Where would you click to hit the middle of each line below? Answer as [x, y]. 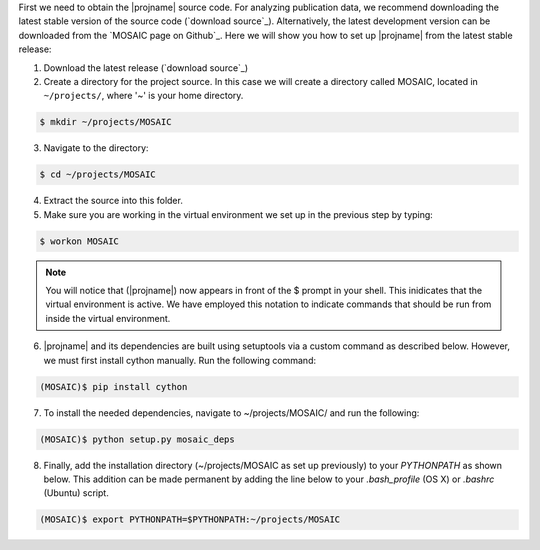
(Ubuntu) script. [76, 493]
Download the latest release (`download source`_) [146, 67]
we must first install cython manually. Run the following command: [180, 360]
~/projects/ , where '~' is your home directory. [143, 96]
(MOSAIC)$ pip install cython [113, 386]
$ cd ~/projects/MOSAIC [98, 174]
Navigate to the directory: [96, 148]
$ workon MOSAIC [79, 241]
